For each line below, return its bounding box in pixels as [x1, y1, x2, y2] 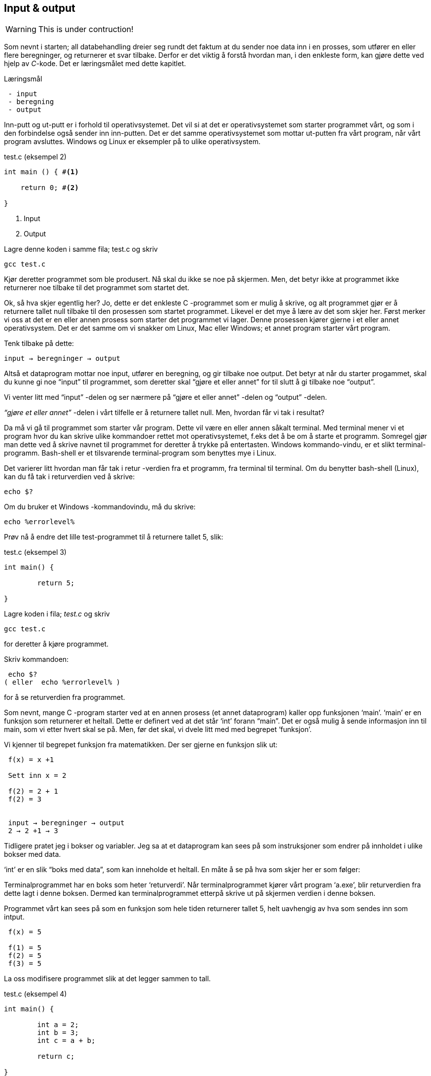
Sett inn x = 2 [8, 771, 67, 780]
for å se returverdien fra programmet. [4, 693, 125, 702]
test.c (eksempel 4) [4, 990, 67, 999]
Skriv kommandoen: [4, 655, 69, 664]
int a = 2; [37, 1021, 79, 1029]
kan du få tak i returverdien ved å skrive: [4, 472, 135, 481]
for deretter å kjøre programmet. [4, 640, 109, 649]
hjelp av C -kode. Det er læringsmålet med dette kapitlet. [4, 59, 186, 68]
